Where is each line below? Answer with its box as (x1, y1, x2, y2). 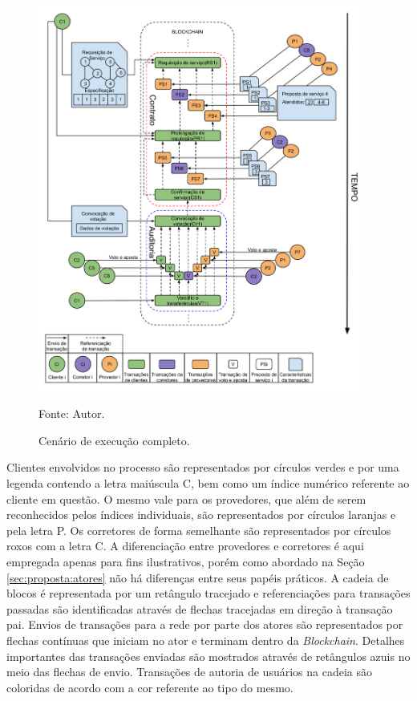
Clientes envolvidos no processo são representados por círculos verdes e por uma (6, 459, 399, 476)
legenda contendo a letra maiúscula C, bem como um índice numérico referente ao (6, 475, 410, 491)
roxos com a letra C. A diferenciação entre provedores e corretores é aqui (6, 537, 364, 554)
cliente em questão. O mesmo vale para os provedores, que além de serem (6, 490, 366, 507)
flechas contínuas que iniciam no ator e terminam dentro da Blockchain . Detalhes (6, 631, 405, 648)
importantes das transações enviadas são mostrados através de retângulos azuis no (6, 647, 411, 664)
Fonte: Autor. (38, 405, 105, 422)
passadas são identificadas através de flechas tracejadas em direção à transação (6, 600, 393, 617)
